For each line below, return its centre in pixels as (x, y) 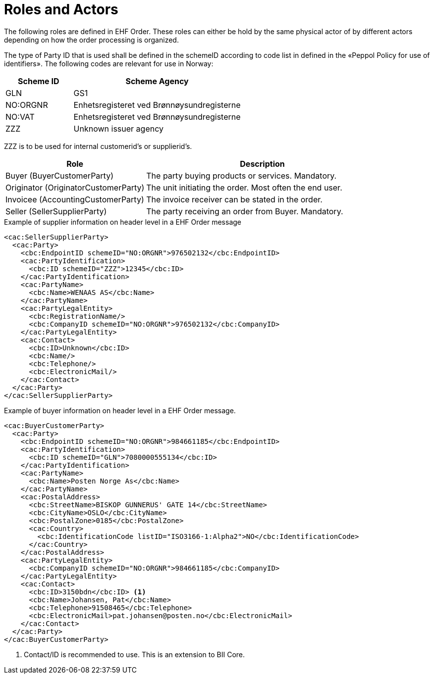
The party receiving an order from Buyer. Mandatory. (245, 211)
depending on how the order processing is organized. (91, 40)
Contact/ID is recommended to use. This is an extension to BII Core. (135, 654)
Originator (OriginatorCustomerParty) (75, 187)
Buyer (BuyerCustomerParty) (59, 175)
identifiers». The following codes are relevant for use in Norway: (109, 63)
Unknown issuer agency (118, 128)
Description (262, 164)
